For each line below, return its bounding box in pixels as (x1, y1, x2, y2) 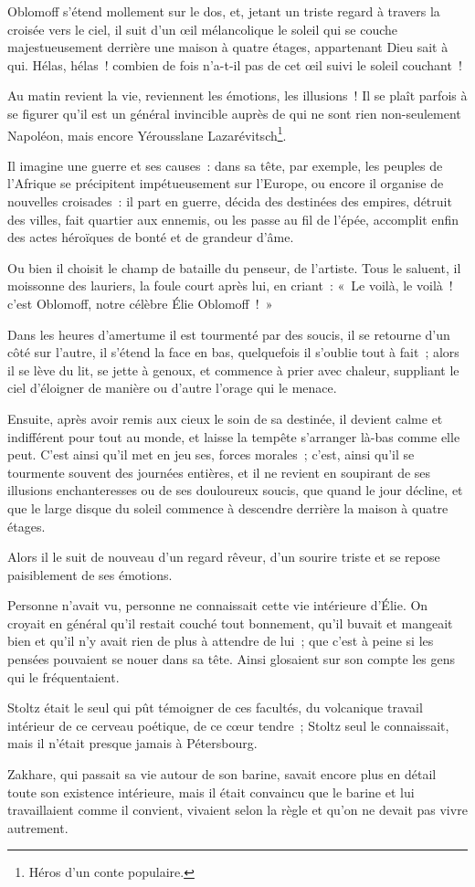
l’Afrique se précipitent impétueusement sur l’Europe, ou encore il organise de (7, 174, 444, 193)
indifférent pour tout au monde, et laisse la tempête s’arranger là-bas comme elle (7, 427, 460, 446)
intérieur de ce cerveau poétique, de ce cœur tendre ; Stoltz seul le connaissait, (7, 715, 449, 734)
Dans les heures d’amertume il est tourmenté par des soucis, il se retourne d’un (7, 324, 450, 343)
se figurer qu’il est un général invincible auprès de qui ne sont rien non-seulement (7, 103, 461, 122)
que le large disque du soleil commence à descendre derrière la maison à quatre (7, 498, 449, 517)
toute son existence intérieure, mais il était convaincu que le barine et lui (7, 782, 415, 801)
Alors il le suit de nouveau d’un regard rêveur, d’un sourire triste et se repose (7, 547, 440, 566)
